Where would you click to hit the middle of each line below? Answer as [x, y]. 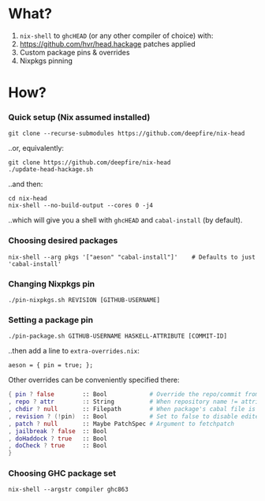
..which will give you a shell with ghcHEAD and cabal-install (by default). [125, 220]
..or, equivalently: [36, 148]
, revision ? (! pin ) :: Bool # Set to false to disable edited [135, 416]
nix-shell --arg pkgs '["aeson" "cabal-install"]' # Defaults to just [132, 257]
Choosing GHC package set [62, 473]
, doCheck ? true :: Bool [58, 446]
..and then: [26, 184]
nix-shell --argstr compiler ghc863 [68, 490]
